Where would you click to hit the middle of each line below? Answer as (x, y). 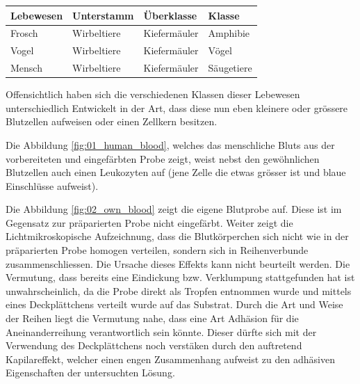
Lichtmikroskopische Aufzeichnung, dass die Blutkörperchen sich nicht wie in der (177, 236)
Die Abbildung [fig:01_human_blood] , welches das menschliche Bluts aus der (170, 144)
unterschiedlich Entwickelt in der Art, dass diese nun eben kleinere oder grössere (177, 107)
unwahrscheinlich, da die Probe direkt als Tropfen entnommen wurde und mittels (179, 290)
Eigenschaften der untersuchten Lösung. (90, 373)
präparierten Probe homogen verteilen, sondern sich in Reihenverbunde (157, 250)
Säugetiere (230, 68)
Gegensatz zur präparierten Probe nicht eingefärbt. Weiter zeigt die (149, 222)
